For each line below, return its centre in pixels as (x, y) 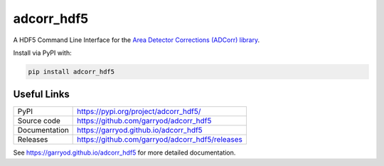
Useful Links (42, 94)
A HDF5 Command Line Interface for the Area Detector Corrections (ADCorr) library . (137, 40)
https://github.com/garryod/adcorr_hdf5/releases (160, 140)
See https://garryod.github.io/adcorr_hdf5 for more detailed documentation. (124, 152)
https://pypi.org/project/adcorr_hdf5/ (139, 112)
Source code (39, 121)
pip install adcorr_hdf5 (71, 72)
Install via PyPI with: (42, 53)
